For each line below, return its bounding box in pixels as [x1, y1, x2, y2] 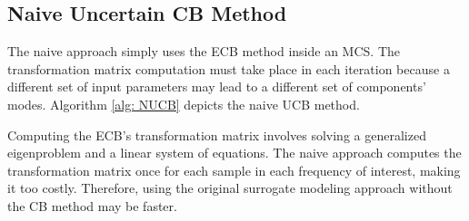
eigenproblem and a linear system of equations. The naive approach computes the [7, 143, 462, 162]
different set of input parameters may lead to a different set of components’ [7, 77, 426, 96]
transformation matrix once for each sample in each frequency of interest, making [7, 160, 461, 179]
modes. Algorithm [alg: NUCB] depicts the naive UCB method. [7, 94, 360, 113]
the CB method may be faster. [7, 196, 177, 215]
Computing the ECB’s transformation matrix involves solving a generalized [7, 125, 426, 144]
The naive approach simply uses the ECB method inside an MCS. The [7, 42, 400, 61]
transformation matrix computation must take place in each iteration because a [7, 59, 450, 78]
